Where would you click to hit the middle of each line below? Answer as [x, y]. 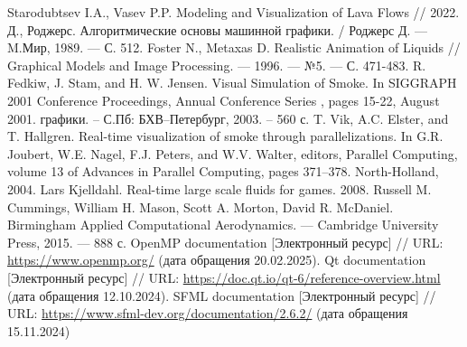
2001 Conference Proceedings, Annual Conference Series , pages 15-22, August [224, 100]
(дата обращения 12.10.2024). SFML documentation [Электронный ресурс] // [222, 295]
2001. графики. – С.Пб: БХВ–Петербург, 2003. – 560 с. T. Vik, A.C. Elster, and [228, 118]
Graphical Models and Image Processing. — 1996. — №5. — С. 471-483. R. [217, 65]
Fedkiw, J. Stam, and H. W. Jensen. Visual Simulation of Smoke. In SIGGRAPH [232, 83]
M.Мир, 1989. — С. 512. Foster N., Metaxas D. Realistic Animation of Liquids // [234, 47]
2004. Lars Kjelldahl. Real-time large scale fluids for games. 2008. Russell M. [219, 188]
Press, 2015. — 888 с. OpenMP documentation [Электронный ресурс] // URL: [225, 242]
